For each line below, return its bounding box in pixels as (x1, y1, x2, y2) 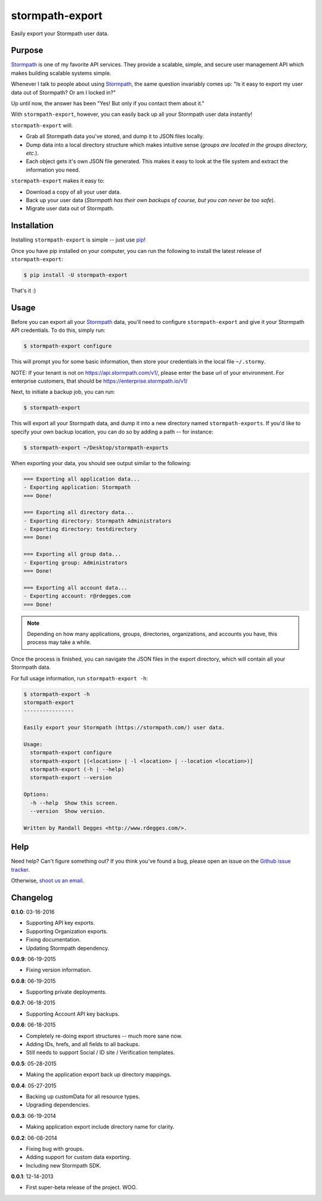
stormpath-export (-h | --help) (30, 766, 125, 773)
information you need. (26, 166, 80, 173)
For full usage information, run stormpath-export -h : (11, 674, 148, 682)
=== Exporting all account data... (23, 584, 128, 591)
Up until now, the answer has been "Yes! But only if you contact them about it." (11, 100, 205, 107)
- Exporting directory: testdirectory (23, 526, 137, 533)
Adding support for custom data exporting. (26, 1154, 131, 1161)
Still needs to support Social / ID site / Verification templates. (26, 1049, 175, 1056)
